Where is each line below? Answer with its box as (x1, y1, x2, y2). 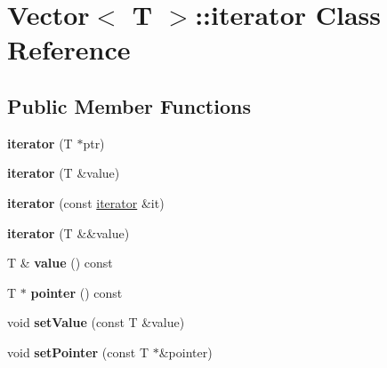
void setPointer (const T (7, 342, 149, 361)
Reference (7, 31, 131, 68)
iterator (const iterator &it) (7, 193, 165, 212)
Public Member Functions (7, 92, 251, 119)
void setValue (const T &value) (7, 313, 185, 332)
